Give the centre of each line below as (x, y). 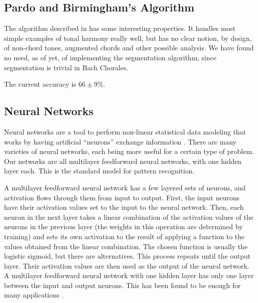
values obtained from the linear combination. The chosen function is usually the (126, 246)
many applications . (34, 295)
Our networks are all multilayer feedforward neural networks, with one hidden (123, 161)
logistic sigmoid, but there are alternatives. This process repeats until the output (128, 256)
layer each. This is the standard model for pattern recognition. (99, 171)
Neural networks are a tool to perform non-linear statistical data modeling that (125, 131)
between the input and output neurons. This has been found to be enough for (123, 285)
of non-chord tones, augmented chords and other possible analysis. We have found (129, 48)
